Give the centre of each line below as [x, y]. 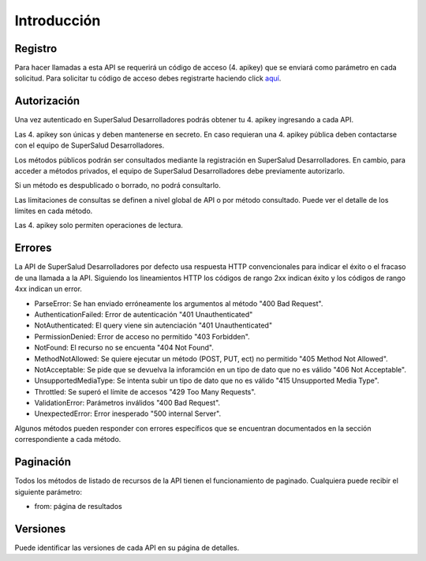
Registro [36, 49]
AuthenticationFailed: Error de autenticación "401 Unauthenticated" [144, 314]
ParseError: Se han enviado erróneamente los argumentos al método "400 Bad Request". [179, 303]
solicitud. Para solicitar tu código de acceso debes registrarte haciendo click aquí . [148, 78]
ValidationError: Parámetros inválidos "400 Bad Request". [127, 403]
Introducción [58, 21]
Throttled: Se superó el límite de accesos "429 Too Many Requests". [145, 391]
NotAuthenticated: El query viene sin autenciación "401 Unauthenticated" [153, 325]
